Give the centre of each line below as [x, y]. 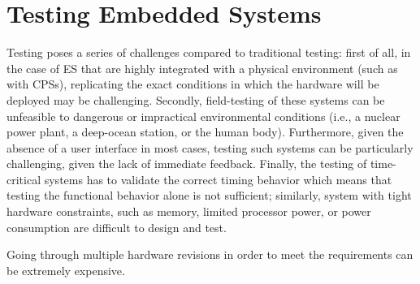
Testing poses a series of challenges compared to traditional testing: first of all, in [209, 52]
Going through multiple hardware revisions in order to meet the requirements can [210, 254]
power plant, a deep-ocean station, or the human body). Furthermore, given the [205, 132]
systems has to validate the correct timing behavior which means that [218, 179]
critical [24, 179]
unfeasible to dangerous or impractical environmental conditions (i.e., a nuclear [204, 116]
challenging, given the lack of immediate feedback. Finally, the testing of [187, 164]
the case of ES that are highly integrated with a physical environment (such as [202, 68]
